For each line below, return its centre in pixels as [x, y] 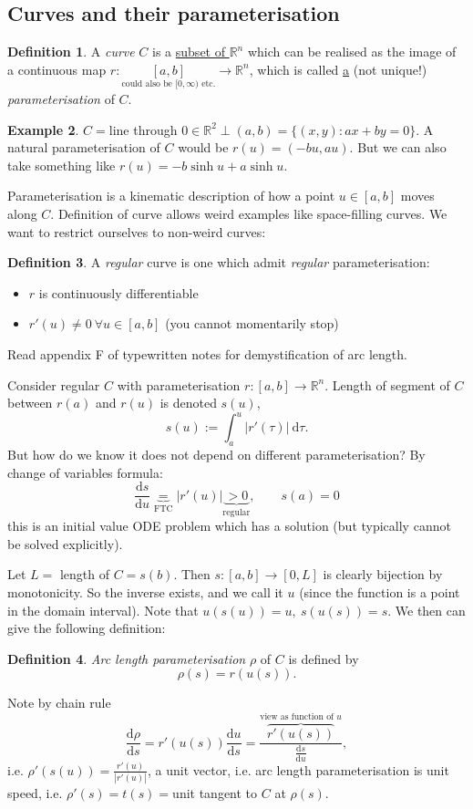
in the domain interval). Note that [103, 610]
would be [203, 147]
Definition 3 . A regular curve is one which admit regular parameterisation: [219, 262]
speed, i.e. [35, 793]
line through [143, 129]
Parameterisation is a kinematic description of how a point [171, 196]
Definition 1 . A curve [71, 52]
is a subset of [189, 52]
